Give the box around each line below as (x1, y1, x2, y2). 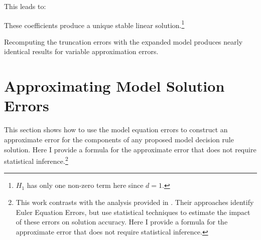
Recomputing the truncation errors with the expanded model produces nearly (4, 36, 243, 47)
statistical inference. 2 (4, 154, 68, 166)
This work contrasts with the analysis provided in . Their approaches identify (16, 196, 254, 207)
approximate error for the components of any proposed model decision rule (4, 134, 234, 144)
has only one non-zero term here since (27, 180, 144, 190)
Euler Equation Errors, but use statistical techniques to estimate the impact (16, 206, 250, 217)
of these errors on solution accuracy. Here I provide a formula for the (16, 216, 228, 227)
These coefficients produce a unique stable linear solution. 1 (4, 18, 185, 30)
